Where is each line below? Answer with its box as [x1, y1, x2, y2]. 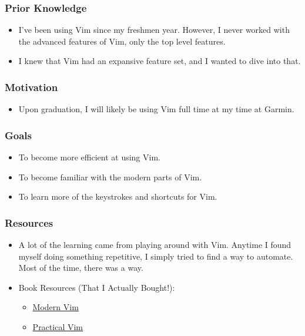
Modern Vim [32, 301, 79, 313]
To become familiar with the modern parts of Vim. [18, 170, 202, 183]
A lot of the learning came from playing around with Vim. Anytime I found [18, 238, 291, 251]
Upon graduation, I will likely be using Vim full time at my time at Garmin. [18, 103, 294, 115]
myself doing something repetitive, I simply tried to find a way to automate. [18, 250, 293, 262]
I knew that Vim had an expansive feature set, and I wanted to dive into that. [18, 55, 301, 67]
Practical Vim [32, 321, 83, 332]
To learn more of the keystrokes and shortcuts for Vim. [18, 190, 217, 203]
